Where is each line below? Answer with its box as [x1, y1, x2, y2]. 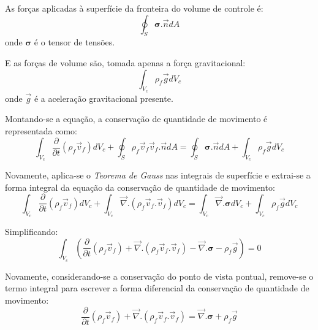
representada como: [5, 124, 77, 137]
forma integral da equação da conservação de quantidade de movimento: [5, 180, 275, 193]
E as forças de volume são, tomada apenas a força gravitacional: [5, 56, 246, 69]
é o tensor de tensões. [34, 36, 115, 48]
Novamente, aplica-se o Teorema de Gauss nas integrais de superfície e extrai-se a [5, 169, 311, 182]
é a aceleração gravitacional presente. [34, 91, 173, 104]
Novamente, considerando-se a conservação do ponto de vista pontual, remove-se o [5, 269, 314, 282]
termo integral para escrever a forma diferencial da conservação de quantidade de [5, 282, 309, 294]
